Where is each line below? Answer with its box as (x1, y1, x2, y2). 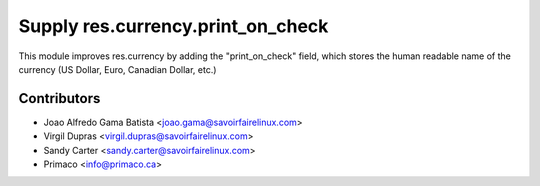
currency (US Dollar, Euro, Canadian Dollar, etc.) (18, 63, 217, 75)
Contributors (18, 90, 101, 107)
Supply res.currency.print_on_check (18, 15, 329, 37)
